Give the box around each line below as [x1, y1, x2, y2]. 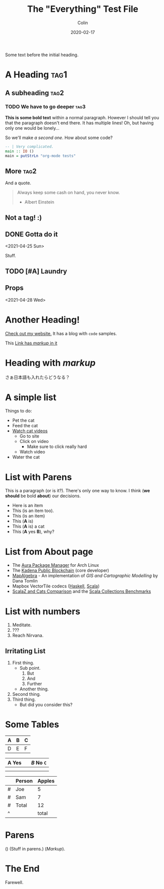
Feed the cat [12, 423, 38, 429]
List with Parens [5, 472, 72, 482]
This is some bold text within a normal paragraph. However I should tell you [5, 114, 159, 120]
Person [15, 778, 33, 785]
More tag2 [5, 167, 37, 175]
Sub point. [19, 665, 41, 671]
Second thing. [12, 691, 41, 697]
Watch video [19, 449, 45, 455]
